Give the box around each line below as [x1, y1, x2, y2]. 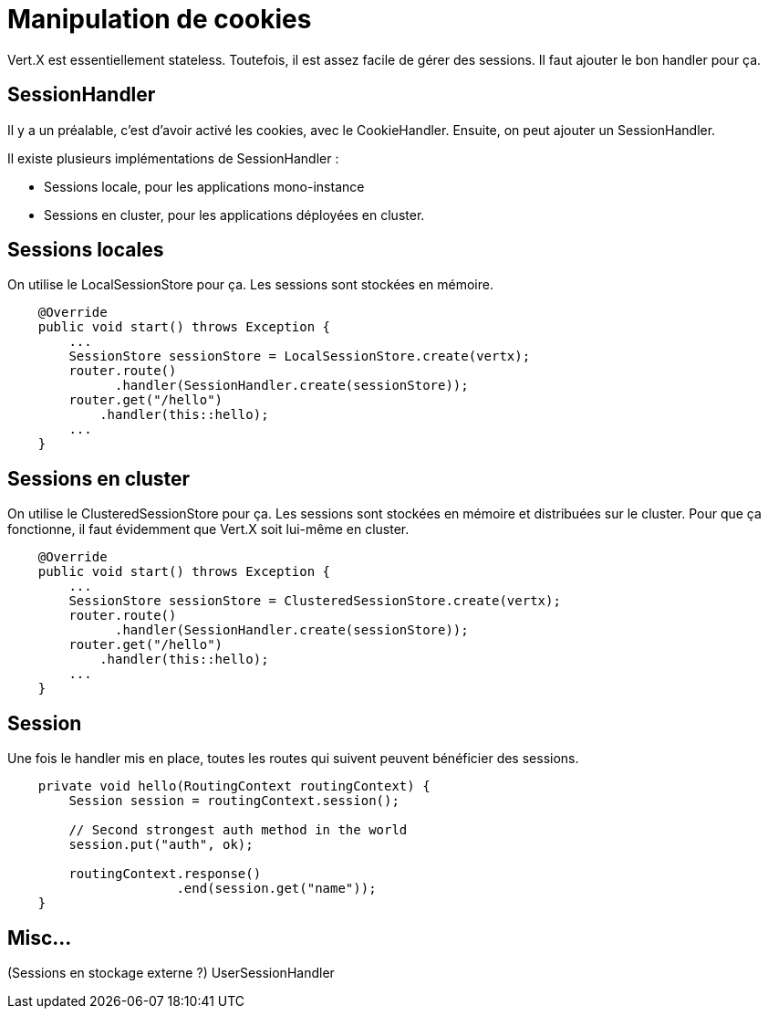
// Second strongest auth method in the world [68, 822, 408, 838]
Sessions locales [7, 238, 164, 262]
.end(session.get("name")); [176, 881, 377, 896]
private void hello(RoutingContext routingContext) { [37, 779, 431, 794]
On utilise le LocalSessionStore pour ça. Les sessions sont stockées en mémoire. [7, 277, 493, 293]
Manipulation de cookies [7, 4, 312, 35]
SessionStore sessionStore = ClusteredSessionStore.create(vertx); [68, 593, 561, 609]
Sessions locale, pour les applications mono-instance [44, 178, 365, 194]
